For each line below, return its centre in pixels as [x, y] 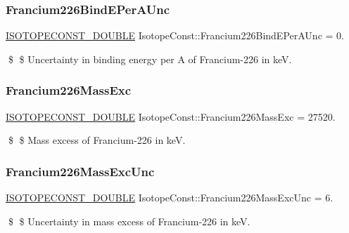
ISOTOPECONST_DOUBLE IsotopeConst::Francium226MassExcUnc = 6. [170, 198]
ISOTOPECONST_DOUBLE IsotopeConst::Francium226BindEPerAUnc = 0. [175, 35]
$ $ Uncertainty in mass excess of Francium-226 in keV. [129, 221]
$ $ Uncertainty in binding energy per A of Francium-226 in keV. [150, 59]
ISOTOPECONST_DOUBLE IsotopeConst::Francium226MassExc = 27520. [171, 116]
